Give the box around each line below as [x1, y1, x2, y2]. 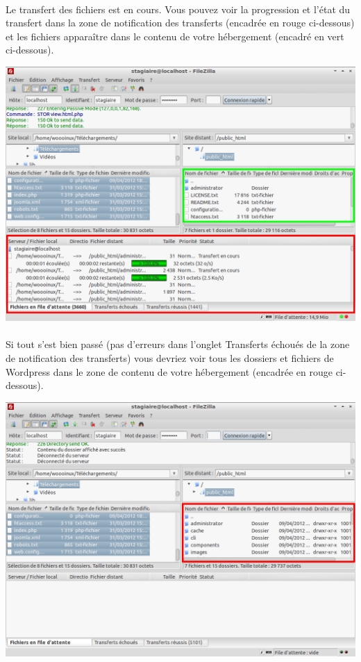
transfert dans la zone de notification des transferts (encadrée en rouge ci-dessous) [6, 15, 355, 30]
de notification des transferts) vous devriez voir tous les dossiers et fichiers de [6, 350, 334, 365]
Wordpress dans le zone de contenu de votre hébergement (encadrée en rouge [6, 364, 333, 379]
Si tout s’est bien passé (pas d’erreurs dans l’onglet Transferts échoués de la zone [6, 337, 350, 351]
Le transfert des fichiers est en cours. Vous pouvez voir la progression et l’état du [6, 1, 351, 16]
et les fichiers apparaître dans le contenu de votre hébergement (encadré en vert [6, 28, 344, 43]
